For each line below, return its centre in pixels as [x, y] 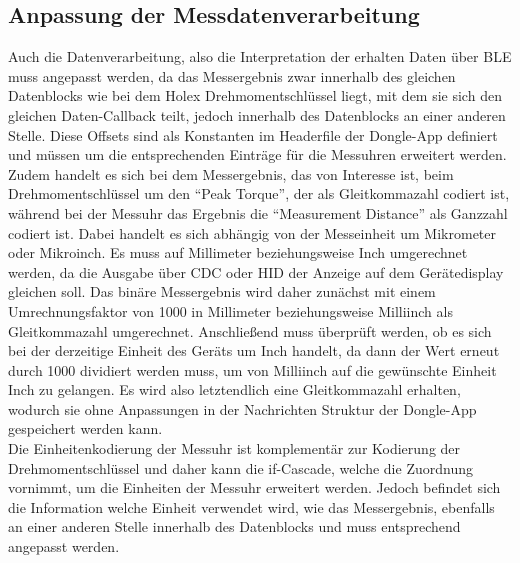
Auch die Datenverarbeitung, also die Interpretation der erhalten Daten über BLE [260, 56]
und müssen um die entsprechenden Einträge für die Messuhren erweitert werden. [257, 154]
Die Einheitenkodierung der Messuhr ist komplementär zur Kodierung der [234, 448]
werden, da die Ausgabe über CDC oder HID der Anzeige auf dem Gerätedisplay [256, 271]
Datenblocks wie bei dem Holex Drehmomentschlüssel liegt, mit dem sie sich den [255, 95]
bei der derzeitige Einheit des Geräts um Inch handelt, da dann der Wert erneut [254, 350]
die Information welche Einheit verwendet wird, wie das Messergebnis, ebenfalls [251, 506]
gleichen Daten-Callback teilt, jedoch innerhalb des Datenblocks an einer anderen [257, 114]
